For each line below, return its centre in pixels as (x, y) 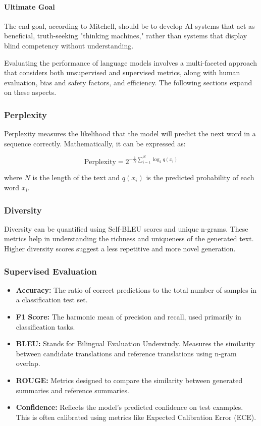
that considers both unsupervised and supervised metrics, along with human (122, 72)
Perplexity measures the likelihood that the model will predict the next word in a (130, 134)
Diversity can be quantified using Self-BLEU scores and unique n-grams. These (126, 228)
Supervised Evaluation (50, 271)
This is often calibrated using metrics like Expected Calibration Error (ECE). (136, 417)
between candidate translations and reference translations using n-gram (126, 353)
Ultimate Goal (30, 6)
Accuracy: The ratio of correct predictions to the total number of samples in (136, 289)
